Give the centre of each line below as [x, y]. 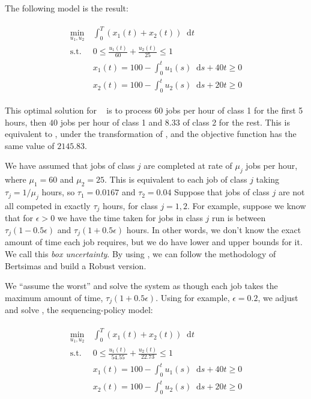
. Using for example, [193, 297]
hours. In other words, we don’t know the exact [214, 229]
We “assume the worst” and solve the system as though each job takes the [141, 286]
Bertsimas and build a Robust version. [76, 265]
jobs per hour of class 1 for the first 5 [234, 110]
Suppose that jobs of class [222, 192]
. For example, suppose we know [247, 205]
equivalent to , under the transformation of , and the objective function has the [151, 134]
